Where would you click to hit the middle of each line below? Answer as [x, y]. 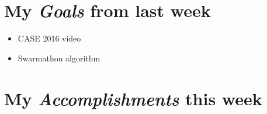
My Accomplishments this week [133, 98]
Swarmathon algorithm [59, 58]
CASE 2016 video [49, 38]
